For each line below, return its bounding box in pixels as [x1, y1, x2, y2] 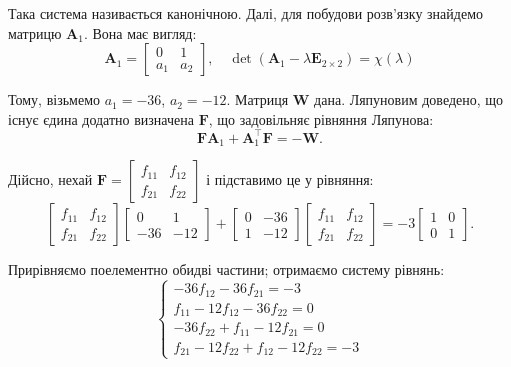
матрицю [8, 22, 62, 43]
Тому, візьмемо [8, 89, 100, 110]
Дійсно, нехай [8, 169, 93, 190]
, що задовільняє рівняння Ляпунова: [208, 108, 434, 129]
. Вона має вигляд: [83, 22, 197, 43]
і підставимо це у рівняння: [206, 169, 374, 190]
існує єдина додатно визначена [8, 108, 194, 129]
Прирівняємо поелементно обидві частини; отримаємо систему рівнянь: [8, 259, 445, 280]
